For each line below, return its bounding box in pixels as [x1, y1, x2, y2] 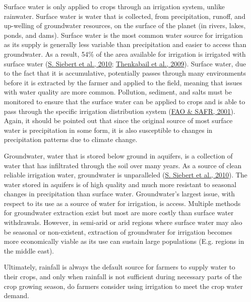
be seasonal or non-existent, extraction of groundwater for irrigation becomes [4, 226, 232, 237]
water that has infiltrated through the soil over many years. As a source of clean [4, 160, 242, 170]
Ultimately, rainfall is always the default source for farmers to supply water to [4, 262, 236, 272]
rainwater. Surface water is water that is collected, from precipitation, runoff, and [4, 11, 246, 21]
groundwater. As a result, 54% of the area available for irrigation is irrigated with [4, 48, 246, 59]
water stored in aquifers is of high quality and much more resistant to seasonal [4, 179, 236, 189]
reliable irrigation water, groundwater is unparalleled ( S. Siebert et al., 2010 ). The [4, 170, 248, 180]
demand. [4, 290, 30, 301]
